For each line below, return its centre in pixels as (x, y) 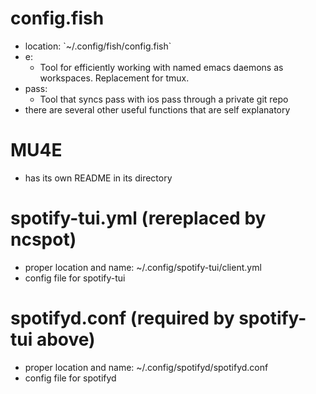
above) (66, 339)
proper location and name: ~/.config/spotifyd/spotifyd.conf (146, 367)
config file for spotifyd (70, 378)
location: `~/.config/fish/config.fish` (98, 46)
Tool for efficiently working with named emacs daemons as (161, 67)
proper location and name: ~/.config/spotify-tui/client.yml (143, 267)
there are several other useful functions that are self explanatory (157, 109)
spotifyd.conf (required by (122, 318)
